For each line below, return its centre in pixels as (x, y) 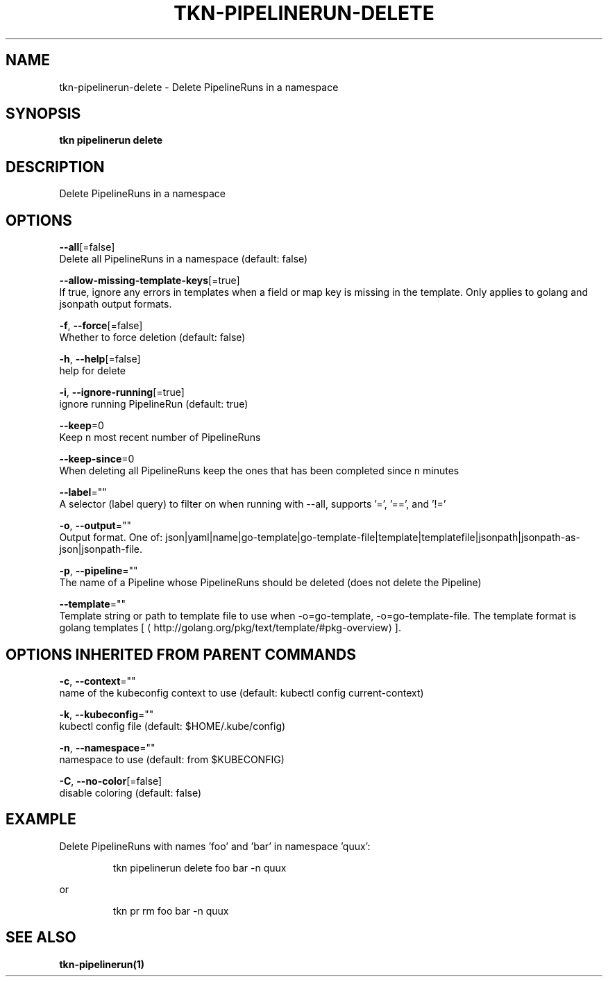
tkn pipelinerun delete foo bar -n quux (200, 867)
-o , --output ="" (95, 526)
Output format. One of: (111, 538)
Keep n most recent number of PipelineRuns (160, 438)
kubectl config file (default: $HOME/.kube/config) (172, 726)
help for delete (92, 371)
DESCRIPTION (55, 167)
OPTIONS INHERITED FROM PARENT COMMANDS (181, 654)
